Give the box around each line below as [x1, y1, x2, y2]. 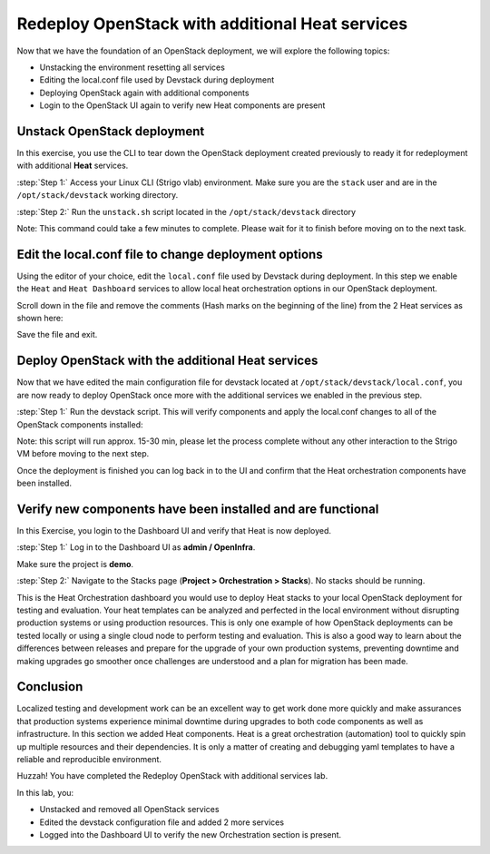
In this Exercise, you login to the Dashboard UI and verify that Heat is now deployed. [16, 525, 331, 535]
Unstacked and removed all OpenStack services [39, 804, 220, 815]
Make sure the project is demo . [16, 558, 134, 569]
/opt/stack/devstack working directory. [16, 190, 179, 201]
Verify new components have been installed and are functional [16, 501, 379, 516]
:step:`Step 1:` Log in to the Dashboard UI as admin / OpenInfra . [16, 542, 256, 553]
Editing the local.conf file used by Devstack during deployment [39, 74, 275, 85]
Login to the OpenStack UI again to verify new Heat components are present [39, 100, 326, 111]
